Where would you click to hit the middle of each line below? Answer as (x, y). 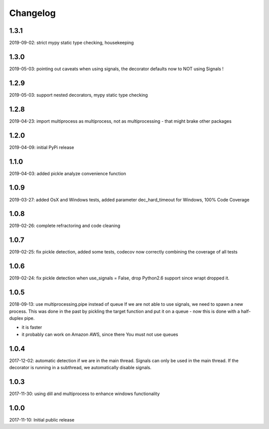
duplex (16, 318)
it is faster (32, 327)
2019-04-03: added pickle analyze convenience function (68, 173)
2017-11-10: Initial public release (42, 420)
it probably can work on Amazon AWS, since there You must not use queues (100, 334)
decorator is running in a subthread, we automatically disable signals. (80, 367)
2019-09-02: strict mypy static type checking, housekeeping (71, 43)
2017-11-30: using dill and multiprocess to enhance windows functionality (84, 394)
